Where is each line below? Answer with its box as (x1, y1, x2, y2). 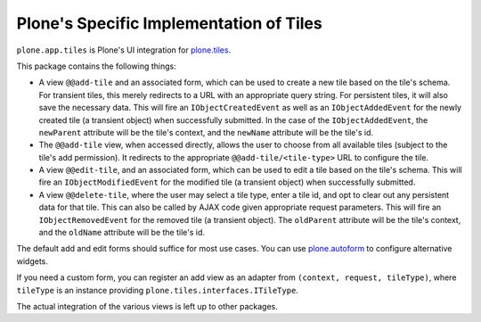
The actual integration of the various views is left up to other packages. (16, 301, 278, 311)
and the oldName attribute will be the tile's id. (38, 227, 205, 238)
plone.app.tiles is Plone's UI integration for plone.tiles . (16, 45, 232, 55)
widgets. (16, 255, 49, 267)
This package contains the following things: (16, 61, 177, 71)
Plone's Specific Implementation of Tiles (16, 13, 322, 33)
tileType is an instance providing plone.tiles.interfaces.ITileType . (16, 285, 298, 295)
